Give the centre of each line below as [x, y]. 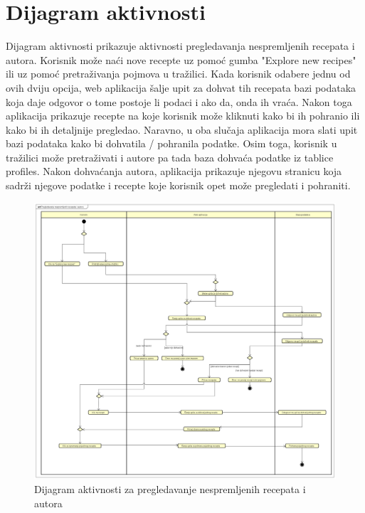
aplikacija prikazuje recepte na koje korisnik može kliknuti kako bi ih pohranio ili [183, 116]
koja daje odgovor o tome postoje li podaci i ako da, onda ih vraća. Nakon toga [179, 101]
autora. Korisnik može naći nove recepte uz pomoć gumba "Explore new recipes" [181, 59]
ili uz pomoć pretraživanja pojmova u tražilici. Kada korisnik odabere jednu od [178, 74]
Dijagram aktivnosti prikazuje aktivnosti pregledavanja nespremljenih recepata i [180, 46]
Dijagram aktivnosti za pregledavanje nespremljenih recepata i [170, 489]
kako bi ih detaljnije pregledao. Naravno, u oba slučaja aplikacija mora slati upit [182, 129]
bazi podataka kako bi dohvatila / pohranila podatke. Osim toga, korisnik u [171, 143]
